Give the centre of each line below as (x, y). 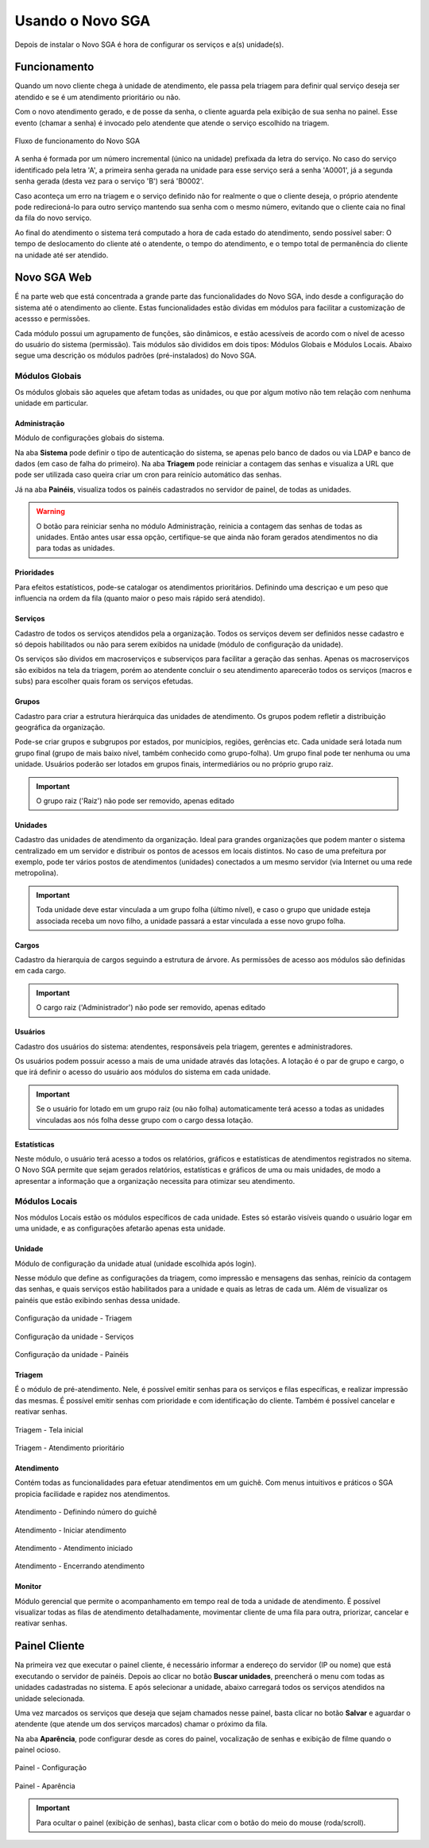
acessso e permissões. (52, 319)
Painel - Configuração (51, 1768)
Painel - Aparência (45, 1786)
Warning (50, 512)
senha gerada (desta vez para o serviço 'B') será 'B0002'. (109, 181)
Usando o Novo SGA (83, 21)
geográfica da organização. (60, 727)
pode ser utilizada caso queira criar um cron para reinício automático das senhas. (148, 475)
